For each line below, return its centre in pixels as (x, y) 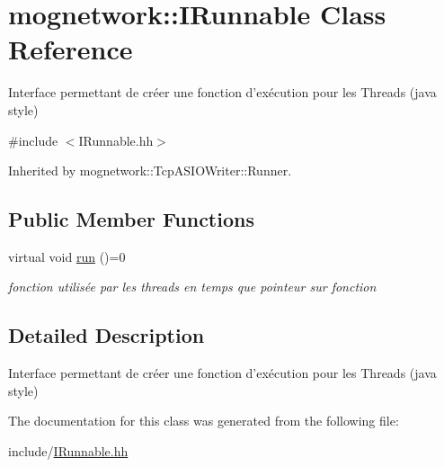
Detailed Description (107, 335)
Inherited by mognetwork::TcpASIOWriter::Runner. (150, 171)
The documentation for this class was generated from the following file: (204, 421)
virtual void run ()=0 (67, 256)
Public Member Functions (131, 219)
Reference (71, 49)
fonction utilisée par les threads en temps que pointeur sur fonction (192, 287)
